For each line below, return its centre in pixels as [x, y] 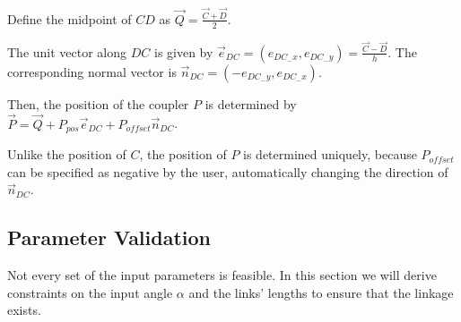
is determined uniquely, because [330, 154]
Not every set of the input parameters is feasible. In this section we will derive [222, 275]
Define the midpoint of [70, 18]
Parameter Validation [109, 237]
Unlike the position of [67, 154]
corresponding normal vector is [92, 71]
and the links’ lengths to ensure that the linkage [321, 292]
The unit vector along [67, 51]
